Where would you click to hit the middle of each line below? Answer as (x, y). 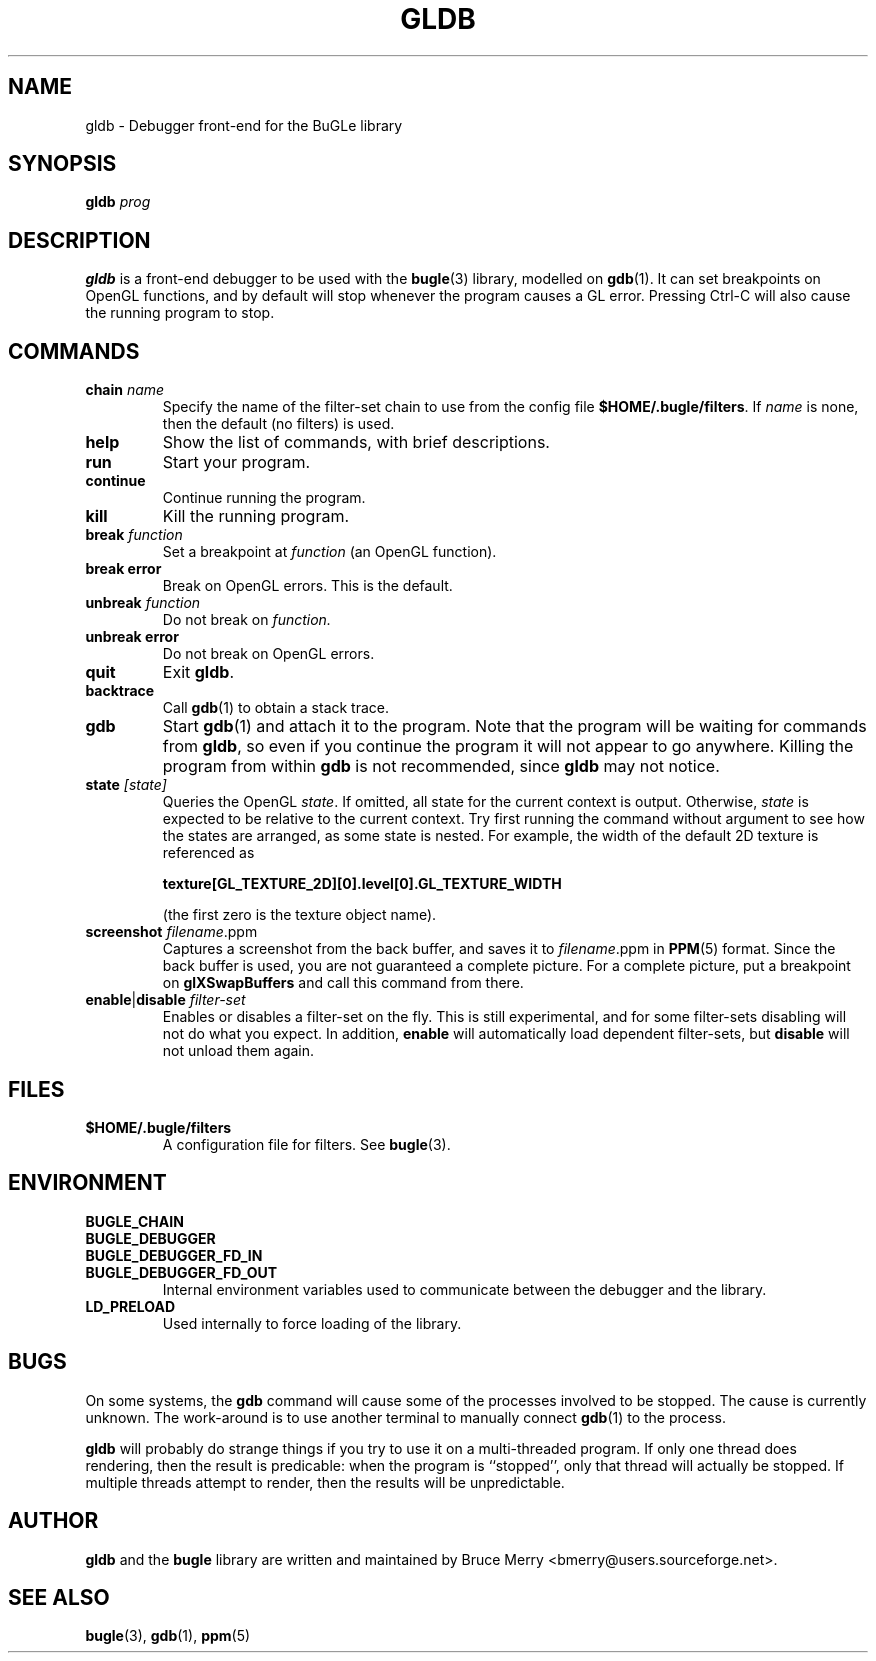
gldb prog (118, 202)
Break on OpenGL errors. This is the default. (307, 586)
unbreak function (143, 603)
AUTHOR (53, 1521)
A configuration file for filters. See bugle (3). (306, 1144)
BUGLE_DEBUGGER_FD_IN (174, 1255)
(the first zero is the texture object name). (299, 915)
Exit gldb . (198, 672)
